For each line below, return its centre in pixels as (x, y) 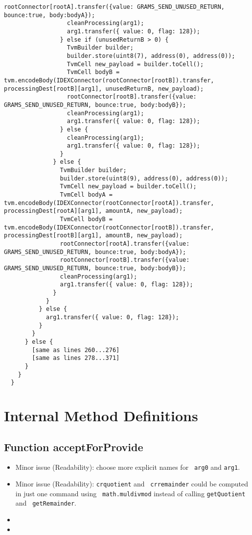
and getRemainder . (46, 503)
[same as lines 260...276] (76, 350)
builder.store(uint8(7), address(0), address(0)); (151, 56)
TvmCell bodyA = (86, 195)
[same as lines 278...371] (76, 358)
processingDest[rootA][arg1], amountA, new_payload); (93, 211)
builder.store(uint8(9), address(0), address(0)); (144, 178)
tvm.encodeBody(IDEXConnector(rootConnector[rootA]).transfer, (109, 203)
